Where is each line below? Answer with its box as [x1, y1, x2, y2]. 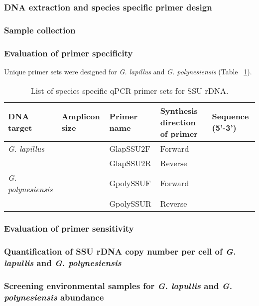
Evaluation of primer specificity [4, 46, 133, 59]
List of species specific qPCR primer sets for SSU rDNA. [30, 84, 229, 96]
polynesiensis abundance [4, 291, 104, 303]
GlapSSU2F [109, 142, 150, 154]
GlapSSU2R [109, 157, 151, 169]
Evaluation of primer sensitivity [4, 222, 134, 235]
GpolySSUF [109, 177, 151, 189]
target [8, 122, 32, 133]
